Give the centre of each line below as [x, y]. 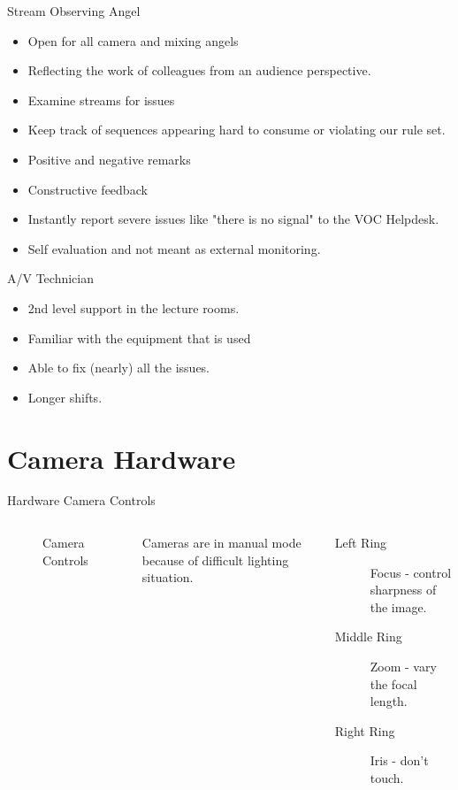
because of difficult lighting [215, 560]
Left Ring [361, 543]
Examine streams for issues [101, 100]
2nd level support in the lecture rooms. [134, 307]
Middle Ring [368, 637]
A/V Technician [50, 278]
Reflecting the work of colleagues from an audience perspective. [199, 70]
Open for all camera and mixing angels [133, 40]
